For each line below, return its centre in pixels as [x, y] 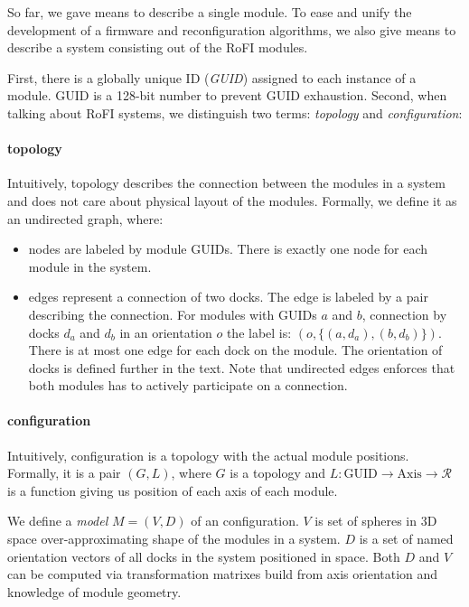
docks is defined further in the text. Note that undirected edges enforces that [242, 367]
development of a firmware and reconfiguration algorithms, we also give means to [232, 29]
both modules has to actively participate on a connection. [188, 385]
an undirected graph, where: [85, 218]
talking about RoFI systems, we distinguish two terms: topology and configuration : [235, 112]
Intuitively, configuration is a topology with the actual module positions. [208, 455]
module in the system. [90, 266]
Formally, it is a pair [64, 473]
